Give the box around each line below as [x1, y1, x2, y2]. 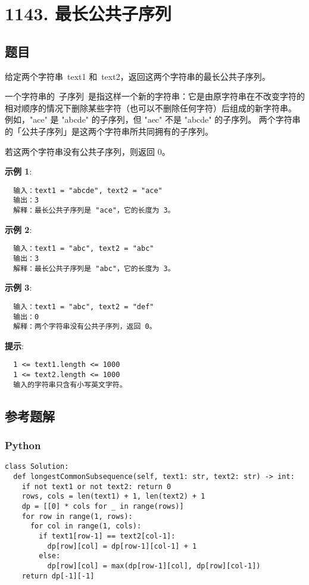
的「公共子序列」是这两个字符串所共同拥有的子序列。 [5, 125, 213, 137]
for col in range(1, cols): [30, 522, 142, 531]
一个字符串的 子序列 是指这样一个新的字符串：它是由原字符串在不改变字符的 [5, 90, 305, 102]
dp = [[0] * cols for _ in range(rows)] [21, 502, 184, 511]
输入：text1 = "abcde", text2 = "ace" [13, 186, 163, 195]
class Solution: [5, 462, 69, 471]
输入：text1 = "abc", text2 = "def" [13, 302, 154, 311]
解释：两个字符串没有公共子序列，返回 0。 [13, 322, 157, 331]
